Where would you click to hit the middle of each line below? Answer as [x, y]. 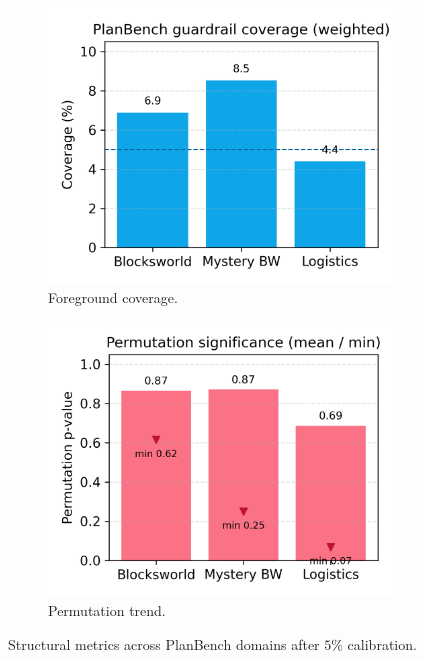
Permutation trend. [107, 610]
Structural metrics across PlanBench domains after [164, 643]
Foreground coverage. [113, 296]
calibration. [382, 643]
